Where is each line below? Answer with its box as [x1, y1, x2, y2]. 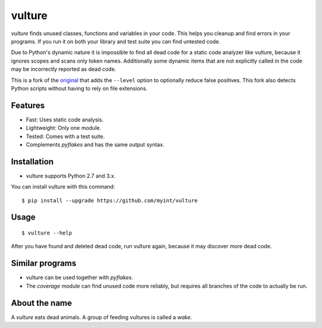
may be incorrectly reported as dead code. [11, 65, 116, 73]
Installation [11, 157, 54, 167]
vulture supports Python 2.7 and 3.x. [26, 172, 116, 179]
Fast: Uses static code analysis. [26, 116, 104, 123]
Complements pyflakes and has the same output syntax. [26, 140, 165, 148]
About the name [11, 298, 72, 308]
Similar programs [11, 258, 77, 268]
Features [11, 100, 45, 110]
